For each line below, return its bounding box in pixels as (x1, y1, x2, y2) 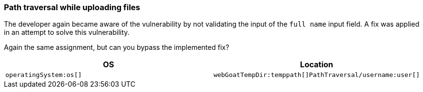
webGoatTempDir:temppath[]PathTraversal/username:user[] (213, 71, 420, 79)
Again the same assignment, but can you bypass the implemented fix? (4, 43, 229, 52)
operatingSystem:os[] (5, 71, 82, 79)
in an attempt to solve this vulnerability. (4, 28, 130, 37)
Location (300, 60, 333, 70)
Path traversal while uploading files (4, 2, 141, 12)
